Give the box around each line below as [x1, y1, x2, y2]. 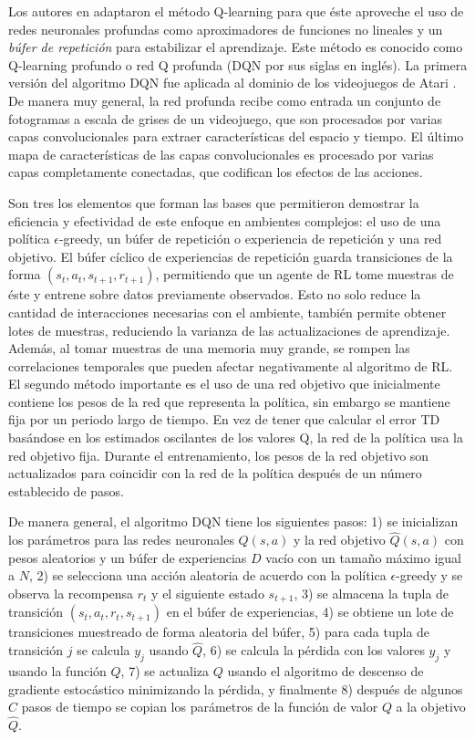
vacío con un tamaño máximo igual [265, 547, 461, 567]
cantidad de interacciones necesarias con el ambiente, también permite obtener [8, 302, 447, 321]
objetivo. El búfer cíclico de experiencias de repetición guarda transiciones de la [8, 246, 453, 266]
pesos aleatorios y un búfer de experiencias [8, 547, 247, 567]
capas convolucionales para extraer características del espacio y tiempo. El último [8, 127, 464, 146]
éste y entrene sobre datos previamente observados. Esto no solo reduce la [8, 285, 421, 304]
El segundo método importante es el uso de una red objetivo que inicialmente [8, 374, 440, 393]
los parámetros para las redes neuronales [8, 530, 234, 549]
